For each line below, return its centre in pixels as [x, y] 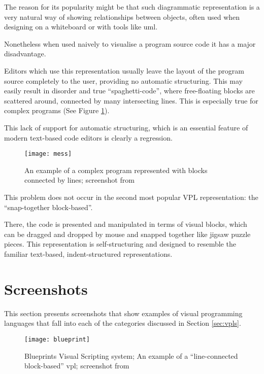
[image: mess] [48, 154]
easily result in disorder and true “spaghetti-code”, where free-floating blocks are [129, 91]
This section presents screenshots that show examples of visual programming [123, 313]
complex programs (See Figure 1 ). [57, 110]
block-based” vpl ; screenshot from [77, 366]
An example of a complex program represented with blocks [116, 170]
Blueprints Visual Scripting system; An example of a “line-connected [131, 355]
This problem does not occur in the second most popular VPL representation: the [131, 197]
